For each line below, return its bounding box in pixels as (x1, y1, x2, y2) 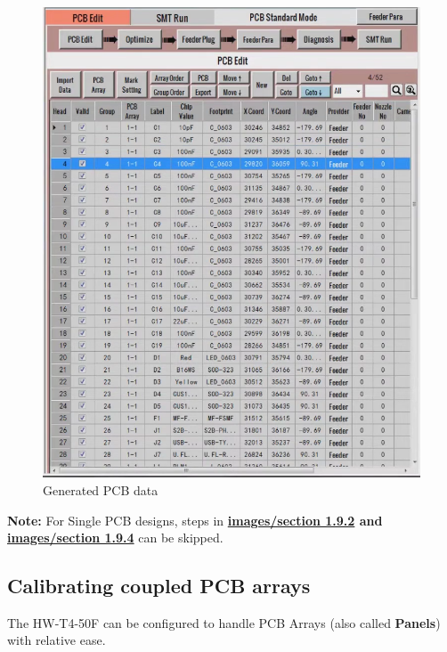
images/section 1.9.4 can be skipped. (7, 528, 223, 547)
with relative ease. (7, 631, 106, 649)
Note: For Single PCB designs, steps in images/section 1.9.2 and (7, 510, 383, 529)
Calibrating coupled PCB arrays (7, 572, 311, 599)
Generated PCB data (43, 480, 158, 499)
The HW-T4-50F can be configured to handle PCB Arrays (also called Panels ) (7, 613, 441, 632)
